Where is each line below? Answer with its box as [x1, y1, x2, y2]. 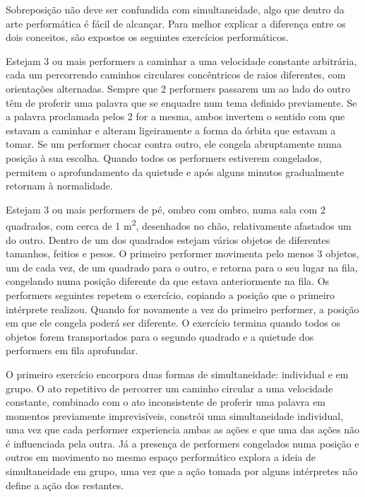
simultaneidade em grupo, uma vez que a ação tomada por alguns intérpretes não [6, 464, 358, 479]
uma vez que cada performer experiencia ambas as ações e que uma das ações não [6, 422, 359, 437]
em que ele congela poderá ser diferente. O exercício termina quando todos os [6, 315, 341, 330]
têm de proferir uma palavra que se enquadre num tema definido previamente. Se [6, 95, 357, 110]
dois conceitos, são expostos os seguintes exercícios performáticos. [6, 30, 289, 45]
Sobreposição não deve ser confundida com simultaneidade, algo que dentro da [6, 2, 345, 16]
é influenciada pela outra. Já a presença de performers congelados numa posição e [6, 435, 359, 450]
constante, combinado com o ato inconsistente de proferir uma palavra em [6, 394, 326, 409]
